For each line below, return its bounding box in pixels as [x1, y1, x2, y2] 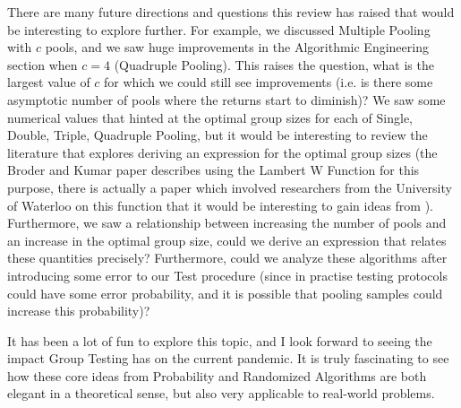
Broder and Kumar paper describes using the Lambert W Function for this [7, 161, 420, 179]
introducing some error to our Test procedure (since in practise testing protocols [7, 265, 448, 284]
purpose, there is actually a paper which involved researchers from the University [7, 178, 452, 196]
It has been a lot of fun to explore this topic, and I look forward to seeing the [7, 331, 432, 350]
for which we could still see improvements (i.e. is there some [104, 73, 433, 91]
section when [7, 55, 78, 74]
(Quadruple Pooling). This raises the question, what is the [114, 55, 434, 74]
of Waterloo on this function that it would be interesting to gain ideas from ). [7, 195, 434, 214]
